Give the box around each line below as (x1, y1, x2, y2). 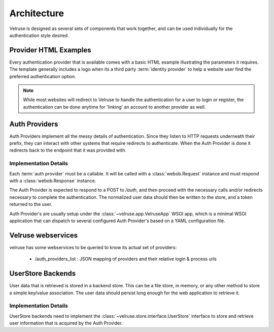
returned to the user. (9, 201, 53, 207)
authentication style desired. (9, 32, 69, 38)
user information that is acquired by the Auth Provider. (9, 320, 123, 326)
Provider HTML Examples (9, 46, 91, 54)
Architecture (9, 8, 64, 19)
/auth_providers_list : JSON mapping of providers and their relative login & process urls (35, 256, 217, 262)
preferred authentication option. (9, 73, 76, 79)
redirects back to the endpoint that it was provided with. (9, 147, 126, 154)
